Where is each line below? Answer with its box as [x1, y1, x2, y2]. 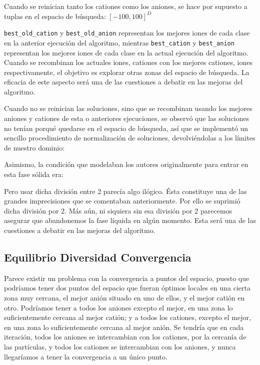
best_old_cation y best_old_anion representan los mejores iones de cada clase [4, 27, 250, 38]
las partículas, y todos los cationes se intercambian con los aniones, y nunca [4, 341, 236, 351]
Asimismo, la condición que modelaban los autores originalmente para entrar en [4, 159, 248, 169]
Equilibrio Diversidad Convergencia [4, 249, 191, 264]
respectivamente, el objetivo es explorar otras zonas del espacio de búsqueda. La [4, 66, 249, 77]
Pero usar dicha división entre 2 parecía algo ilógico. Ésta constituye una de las [4, 185, 247, 196]
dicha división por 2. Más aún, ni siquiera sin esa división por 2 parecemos [4, 205, 232, 215]
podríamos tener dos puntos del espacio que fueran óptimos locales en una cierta [4, 282, 250, 293]
